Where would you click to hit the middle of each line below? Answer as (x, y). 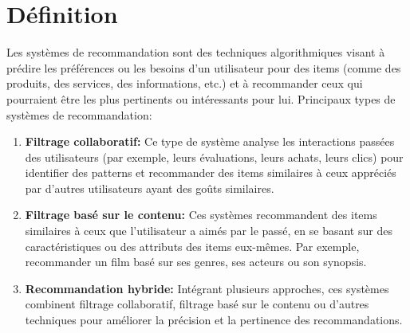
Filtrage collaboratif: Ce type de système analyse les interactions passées (210, 141)
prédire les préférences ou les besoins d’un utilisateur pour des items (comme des (204, 67)
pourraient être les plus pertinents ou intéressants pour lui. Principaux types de (201, 98)
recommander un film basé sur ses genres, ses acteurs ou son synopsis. (196, 262)
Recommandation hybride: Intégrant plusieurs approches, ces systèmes (207, 288)
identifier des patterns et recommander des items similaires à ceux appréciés (211, 172)
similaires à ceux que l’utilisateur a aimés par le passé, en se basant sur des (209, 231)
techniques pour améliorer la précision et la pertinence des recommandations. (214, 320)
